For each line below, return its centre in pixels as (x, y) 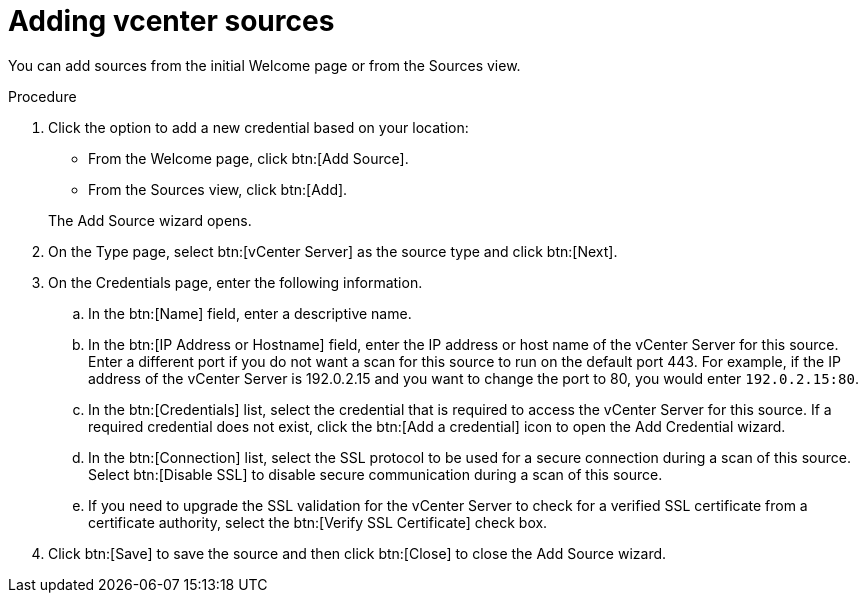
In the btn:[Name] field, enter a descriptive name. (250, 313)
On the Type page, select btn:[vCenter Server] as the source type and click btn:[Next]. (333, 251)
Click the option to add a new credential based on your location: (258, 127)
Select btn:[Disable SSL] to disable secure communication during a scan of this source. (375, 474)
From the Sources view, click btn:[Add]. (218, 189)
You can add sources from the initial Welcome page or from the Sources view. (264, 65)
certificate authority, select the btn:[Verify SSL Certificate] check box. (318, 522)
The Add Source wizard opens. (150, 220)
